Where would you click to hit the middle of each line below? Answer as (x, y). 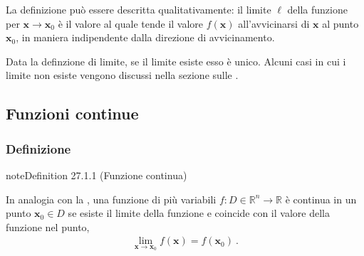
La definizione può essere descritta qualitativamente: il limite (139, 9)
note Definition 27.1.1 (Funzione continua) (97, 175)
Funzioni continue (72, 113)
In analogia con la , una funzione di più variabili (111, 199)
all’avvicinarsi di (274, 23)
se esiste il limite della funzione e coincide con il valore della (199, 213)
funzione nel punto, (48, 226)
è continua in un (321, 199)
